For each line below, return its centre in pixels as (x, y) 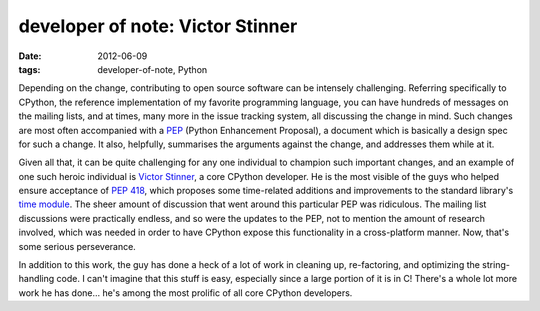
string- (495, 265)
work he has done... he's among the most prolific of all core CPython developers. (185, 292)
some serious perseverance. (77, 246)
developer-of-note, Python (152, 69)
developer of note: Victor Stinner (158, 26)
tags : (29, 69)
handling (36, 279)
